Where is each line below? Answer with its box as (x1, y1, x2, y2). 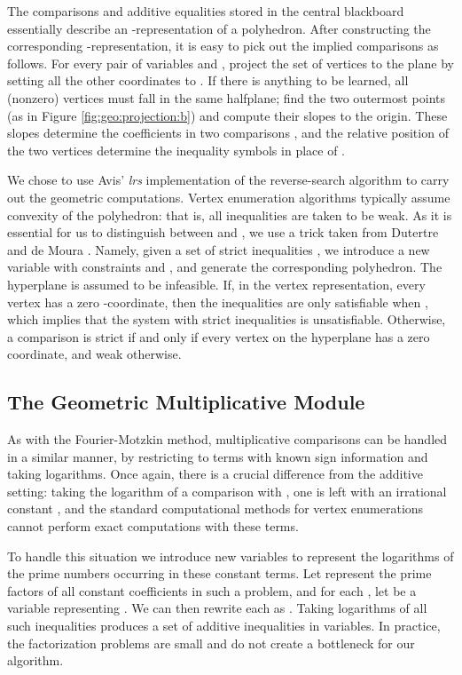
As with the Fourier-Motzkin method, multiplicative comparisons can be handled (7, 430, 448, 449)
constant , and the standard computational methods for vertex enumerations (7, 499, 424, 518)
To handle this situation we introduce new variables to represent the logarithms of (7, 546, 454, 565)
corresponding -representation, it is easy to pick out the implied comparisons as (7, 36, 439, 55)
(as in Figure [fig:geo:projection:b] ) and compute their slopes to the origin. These (7, 106, 448, 124)
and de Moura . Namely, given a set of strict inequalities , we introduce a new (7, 240, 430, 258)
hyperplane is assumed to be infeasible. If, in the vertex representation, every (7, 274, 426, 293)
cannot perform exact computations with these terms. (7, 517, 299, 536)
